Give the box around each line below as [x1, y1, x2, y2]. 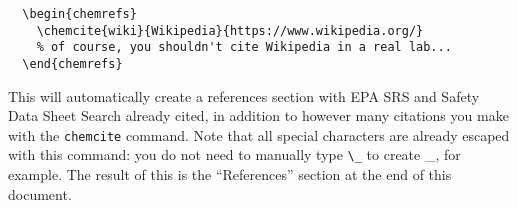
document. [8, 183, 72, 204]
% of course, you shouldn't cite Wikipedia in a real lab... [36, 40, 452, 55]
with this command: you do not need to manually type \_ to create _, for [8, 144, 461, 165]
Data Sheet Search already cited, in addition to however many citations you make [8, 105, 509, 126]
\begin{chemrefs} [22, 7, 137, 21]
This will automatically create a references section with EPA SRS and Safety [8, 85, 480, 106]
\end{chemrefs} [22, 56, 123, 71]
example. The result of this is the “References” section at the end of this [8, 164, 452, 185]
